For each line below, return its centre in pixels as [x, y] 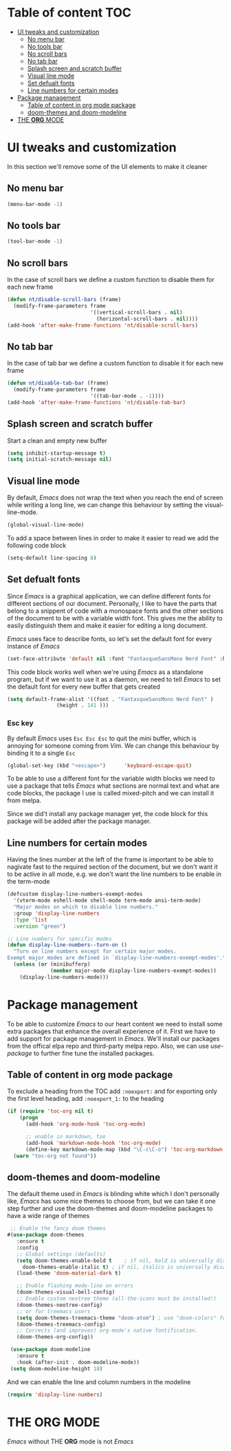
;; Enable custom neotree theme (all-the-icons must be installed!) [116, 1299]
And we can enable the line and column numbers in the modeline [99, 1382]
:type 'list [31, 920]
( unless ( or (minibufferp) [52, 964]
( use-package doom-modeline [50, 1350]
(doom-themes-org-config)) [55, 1337]
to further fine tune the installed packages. [94, 1053]
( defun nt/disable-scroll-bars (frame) [64, 300]
